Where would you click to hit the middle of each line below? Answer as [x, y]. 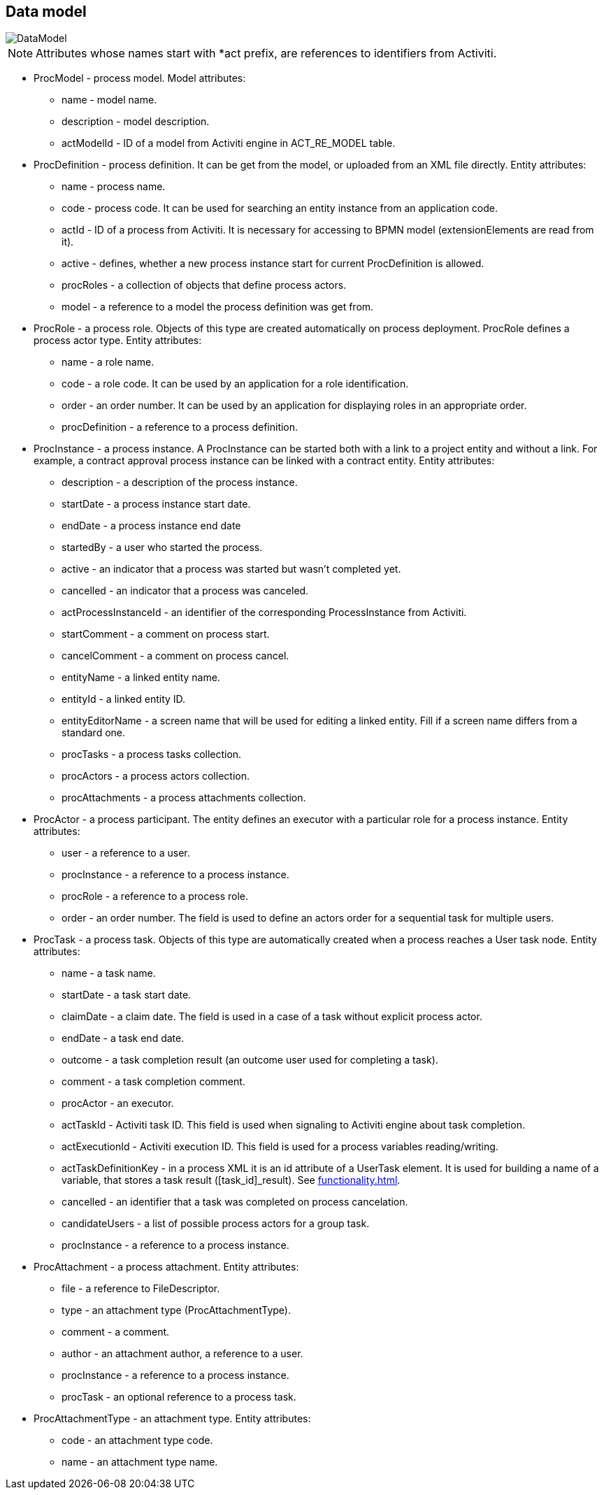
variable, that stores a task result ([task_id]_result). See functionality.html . [231, 1180]
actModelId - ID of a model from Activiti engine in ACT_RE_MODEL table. [229, 143]
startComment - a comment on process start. [166, 634]
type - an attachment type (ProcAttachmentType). [176, 1310]
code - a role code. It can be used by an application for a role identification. [235, 384]
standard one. [94, 733]
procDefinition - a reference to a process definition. [180, 427]
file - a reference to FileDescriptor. [141, 1289]
